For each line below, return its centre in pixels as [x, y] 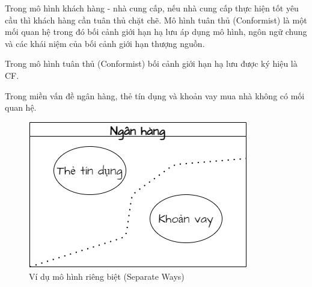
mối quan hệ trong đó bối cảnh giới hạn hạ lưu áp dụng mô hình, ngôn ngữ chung [156, 32]
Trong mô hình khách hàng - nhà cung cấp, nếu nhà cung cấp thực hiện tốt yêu [152, 8]
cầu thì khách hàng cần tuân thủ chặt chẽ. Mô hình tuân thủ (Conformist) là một [156, 20]
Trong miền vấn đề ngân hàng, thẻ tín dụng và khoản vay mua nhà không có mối [155, 95]
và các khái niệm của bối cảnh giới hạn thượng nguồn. [105, 43]
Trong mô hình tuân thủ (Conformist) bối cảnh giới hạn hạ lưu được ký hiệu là [151, 63]
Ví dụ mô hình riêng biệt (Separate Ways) [107, 276]
